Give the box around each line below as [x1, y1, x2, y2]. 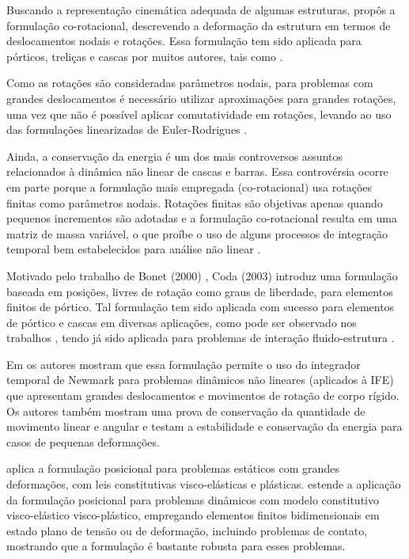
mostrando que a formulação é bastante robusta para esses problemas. [6, 538, 346, 554]
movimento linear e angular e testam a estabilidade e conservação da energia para [6, 418, 403, 435]
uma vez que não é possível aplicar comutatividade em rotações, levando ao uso [6, 105, 392, 122]
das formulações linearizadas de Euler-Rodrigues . [6, 121, 248, 138]
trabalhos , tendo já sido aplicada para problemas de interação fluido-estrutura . [6, 329, 395, 346]
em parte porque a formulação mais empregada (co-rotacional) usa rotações [6, 178, 373, 195]
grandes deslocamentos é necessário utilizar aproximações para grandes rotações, [6, 89, 396, 106]
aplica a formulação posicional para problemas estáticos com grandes [6, 460, 339, 477]
